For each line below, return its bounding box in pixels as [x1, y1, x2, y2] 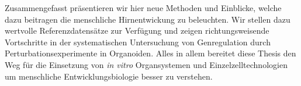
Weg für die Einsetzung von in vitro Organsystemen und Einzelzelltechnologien [5, 58, 288, 70]
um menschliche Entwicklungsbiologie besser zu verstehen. [5, 70, 213, 82]
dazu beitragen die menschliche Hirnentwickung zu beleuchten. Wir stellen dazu [5, 13, 290, 25]
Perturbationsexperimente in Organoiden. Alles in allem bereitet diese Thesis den [5, 47, 296, 59]
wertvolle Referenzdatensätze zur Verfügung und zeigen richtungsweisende [5, 24, 269, 37]
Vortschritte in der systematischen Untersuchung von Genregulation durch [5, 35, 271, 48]
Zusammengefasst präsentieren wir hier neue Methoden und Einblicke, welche [5, 2, 282, 13]
